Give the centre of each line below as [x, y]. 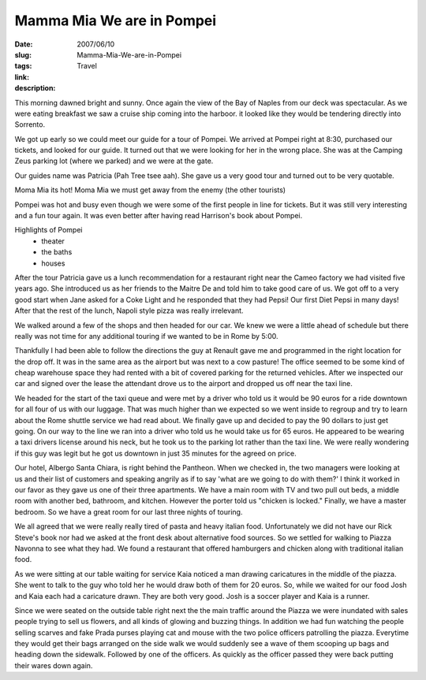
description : [35, 88]
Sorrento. [30, 124]
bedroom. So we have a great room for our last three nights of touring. [129, 511]
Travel [87, 66]
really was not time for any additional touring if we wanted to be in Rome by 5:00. [146, 336]
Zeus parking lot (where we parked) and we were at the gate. [114, 161]
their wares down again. [54, 665]
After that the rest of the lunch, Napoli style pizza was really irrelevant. [129, 310]
